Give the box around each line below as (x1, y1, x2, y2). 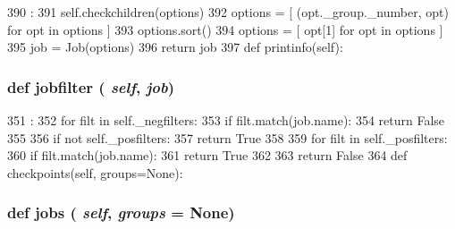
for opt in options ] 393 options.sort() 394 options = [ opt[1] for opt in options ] (7, 20, 443, 38)
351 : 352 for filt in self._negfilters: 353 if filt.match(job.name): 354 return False (7, 111, 445, 129)
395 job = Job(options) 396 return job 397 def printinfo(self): (7, 38, 343, 56)
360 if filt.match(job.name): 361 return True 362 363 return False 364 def (7, 146, 408, 165)
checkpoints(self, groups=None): (7, 163, 183, 182)
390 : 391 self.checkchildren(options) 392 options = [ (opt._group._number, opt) (7, 3, 449, 21)
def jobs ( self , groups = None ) (7, 201, 235, 224)
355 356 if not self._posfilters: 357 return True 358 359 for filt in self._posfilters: (7, 128, 448, 147)
